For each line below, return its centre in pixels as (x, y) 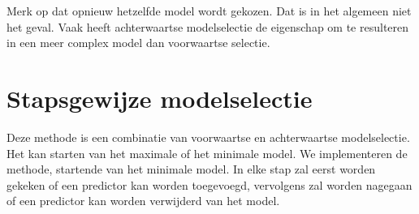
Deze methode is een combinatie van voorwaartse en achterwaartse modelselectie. (208, 137)
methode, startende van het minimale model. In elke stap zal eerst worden (191, 169)
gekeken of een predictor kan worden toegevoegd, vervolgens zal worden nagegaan (209, 184)
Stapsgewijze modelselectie (160, 98)
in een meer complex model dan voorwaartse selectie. (138, 43)
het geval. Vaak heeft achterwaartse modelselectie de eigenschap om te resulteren (208, 26)
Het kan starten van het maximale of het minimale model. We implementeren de (207, 153)
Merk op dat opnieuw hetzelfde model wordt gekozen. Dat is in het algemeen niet (209, 11)
